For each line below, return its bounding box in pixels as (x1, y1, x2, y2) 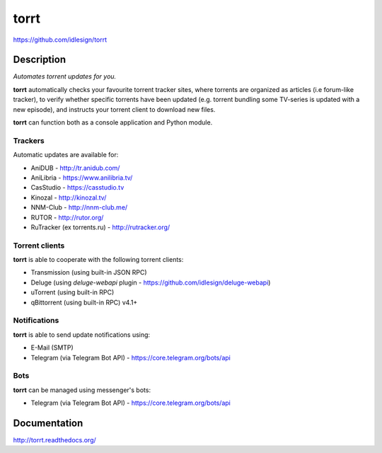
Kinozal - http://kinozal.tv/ (30, 193, 107, 202)
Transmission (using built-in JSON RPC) (30, 268, 148, 277)
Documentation (13, 417, 83, 429)
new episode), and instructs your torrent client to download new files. (13, 105, 216, 113)
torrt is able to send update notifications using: (13, 330, 151, 339)
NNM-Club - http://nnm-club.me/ (30, 203, 128, 212)
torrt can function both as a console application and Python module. (13, 118, 213, 127)
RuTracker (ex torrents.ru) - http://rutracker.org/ (30, 223, 170, 231)
